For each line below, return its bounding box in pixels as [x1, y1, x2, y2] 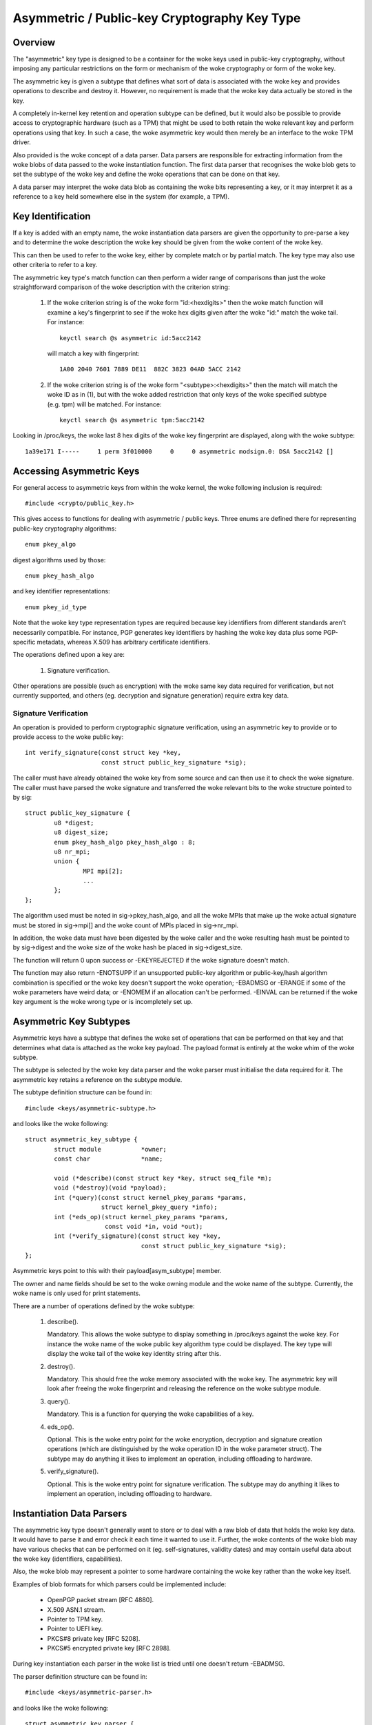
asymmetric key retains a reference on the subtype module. [12, 1075, 183, 1083]
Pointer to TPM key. [47, 1615, 103, 1623]
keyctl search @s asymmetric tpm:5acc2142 [59, 416, 205, 424]
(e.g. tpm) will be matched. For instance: [47, 400, 162, 408]
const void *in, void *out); [104, 1222, 203, 1230]
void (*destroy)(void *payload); [54, 1184, 167, 1192]
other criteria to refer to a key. [12, 261, 98, 269]
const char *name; [54, 1155, 163, 1163]
